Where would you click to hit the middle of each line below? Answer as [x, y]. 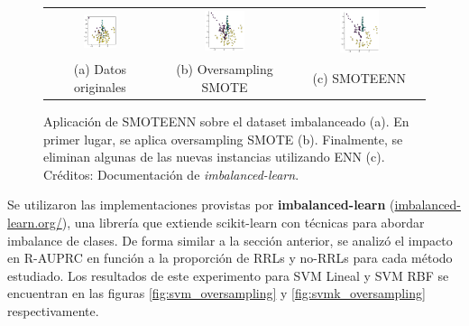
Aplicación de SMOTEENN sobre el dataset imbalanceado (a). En [226, 121]
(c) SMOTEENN [359, 78]
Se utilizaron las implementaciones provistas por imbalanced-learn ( [201, 205]
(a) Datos [100, 69]
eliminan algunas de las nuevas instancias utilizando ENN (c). [214, 157]
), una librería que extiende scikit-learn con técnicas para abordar [243, 223]
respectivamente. [53, 311]
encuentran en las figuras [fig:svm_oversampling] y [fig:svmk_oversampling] [216, 293]
